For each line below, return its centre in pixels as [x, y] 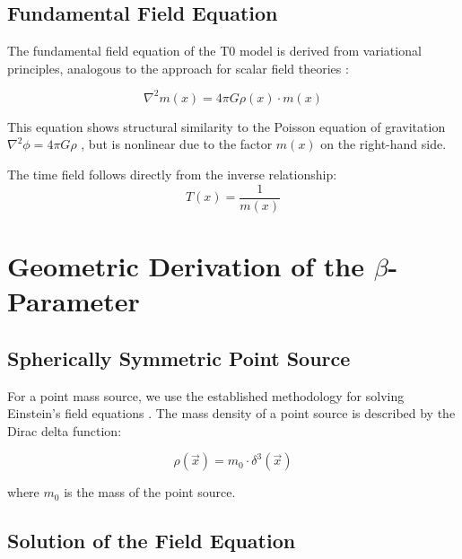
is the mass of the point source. [150, 492]
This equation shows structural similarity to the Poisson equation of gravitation [227, 126]
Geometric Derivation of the [186, 265]
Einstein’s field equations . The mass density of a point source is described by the [231, 413]
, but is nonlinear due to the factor [177, 144]
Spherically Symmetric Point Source [179, 358]
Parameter [74, 301]
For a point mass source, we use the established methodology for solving [206, 395]
